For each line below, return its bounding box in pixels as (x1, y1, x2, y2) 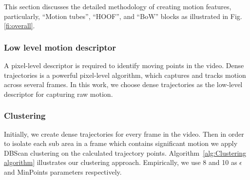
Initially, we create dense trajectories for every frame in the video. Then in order (4, 128, 244, 139)
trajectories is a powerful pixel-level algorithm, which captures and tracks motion (4, 70, 246, 80)
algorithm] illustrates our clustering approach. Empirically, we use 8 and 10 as (4, 157, 237, 167)
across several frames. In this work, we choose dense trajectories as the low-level (4, 79, 243, 90)
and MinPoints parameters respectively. (4, 166, 122, 177)
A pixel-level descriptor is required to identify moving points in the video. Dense (4, 60, 244, 70)
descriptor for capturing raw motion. (4, 89, 113, 99)
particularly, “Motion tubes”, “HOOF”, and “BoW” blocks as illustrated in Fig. (4, 11, 242, 21)
